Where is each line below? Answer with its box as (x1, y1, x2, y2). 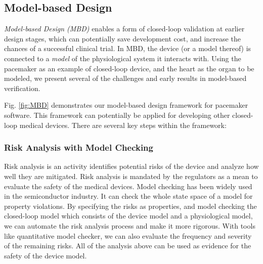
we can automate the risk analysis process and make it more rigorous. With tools (4, 220, 255, 231)
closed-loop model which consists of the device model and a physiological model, (4, 210, 253, 221)
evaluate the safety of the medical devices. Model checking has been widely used (4, 181, 252, 191)
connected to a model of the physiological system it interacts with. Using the (4, 53, 241, 63)
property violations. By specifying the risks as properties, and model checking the (4, 200, 257, 211)
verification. (4, 82, 40, 93)
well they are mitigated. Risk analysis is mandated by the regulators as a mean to (4, 170, 258, 181)
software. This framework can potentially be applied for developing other (4, 109, 230, 120)
